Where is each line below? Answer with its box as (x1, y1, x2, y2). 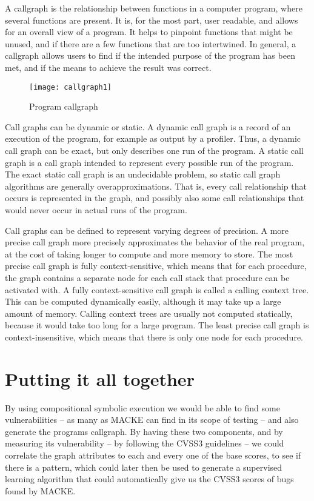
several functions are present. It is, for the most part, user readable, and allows (5, 13, 298, 26)
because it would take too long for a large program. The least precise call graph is (5, 319, 309, 331)
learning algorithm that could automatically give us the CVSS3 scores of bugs (5, 473, 294, 485)
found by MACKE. (5, 484, 76, 497)
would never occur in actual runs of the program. (5, 203, 187, 216)
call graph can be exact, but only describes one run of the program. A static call (5, 144, 304, 156)
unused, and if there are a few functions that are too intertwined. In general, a (5, 37, 296, 50)
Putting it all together (5, 366, 195, 391)
